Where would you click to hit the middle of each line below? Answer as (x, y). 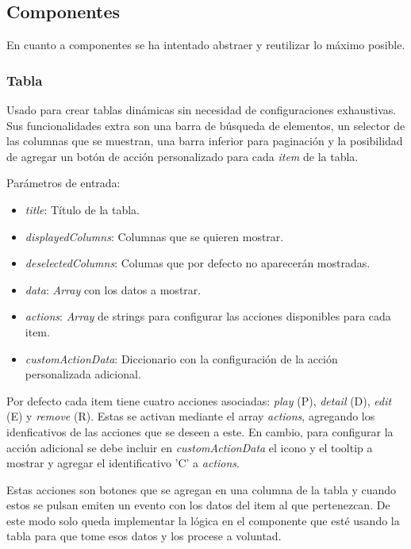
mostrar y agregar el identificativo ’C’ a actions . (123, 463)
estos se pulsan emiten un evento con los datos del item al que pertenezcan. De (198, 505)
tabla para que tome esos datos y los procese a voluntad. (144, 536)
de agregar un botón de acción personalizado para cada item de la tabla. (182, 156)
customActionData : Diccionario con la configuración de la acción (181, 358)
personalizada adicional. (83, 374)
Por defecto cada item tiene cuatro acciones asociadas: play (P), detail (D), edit (199, 400)
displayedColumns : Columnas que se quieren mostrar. (154, 236)
